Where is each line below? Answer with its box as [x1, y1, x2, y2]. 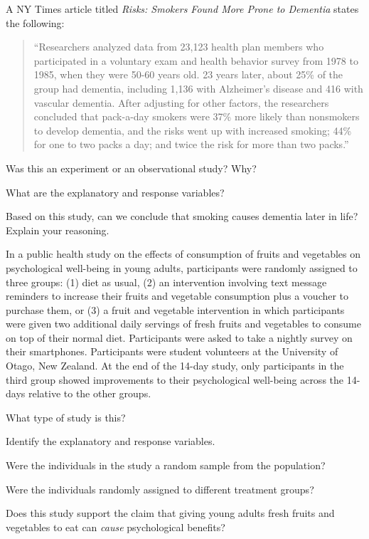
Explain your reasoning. [6, 222, 109, 237]
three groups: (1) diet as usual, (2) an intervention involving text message [6, 274, 327, 289]
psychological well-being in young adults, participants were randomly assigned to [6, 260, 358, 275]
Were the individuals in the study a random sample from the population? [6, 458, 326, 473]
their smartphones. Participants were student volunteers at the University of [6, 344, 338, 359]
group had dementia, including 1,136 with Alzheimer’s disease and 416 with [33, 80, 363, 95]
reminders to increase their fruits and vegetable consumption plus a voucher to [6, 288, 349, 303]
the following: [6, 15, 65, 30]
